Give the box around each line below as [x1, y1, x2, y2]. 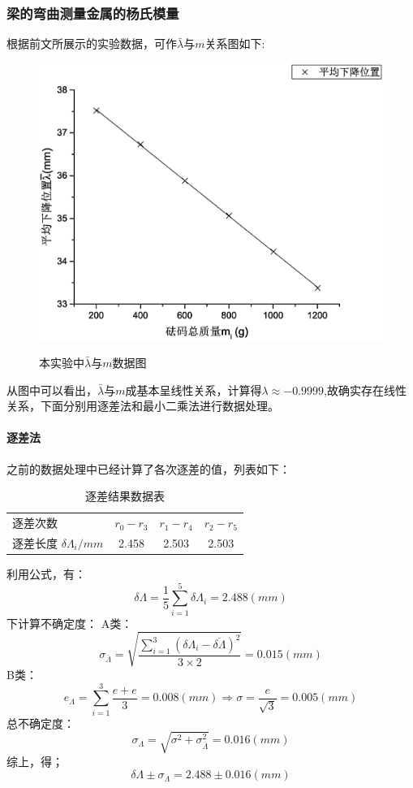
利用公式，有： [6, 565, 86, 582]
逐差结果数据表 [84, 487, 165, 504]
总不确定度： [6, 714, 75, 731]
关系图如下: [204, 35, 265, 52]
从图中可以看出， [6, 381, 97, 398]
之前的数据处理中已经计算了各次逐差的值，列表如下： [6, 460, 290, 477]
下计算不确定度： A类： [6, 614, 133, 631]
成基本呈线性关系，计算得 [125, 381, 262, 398]
